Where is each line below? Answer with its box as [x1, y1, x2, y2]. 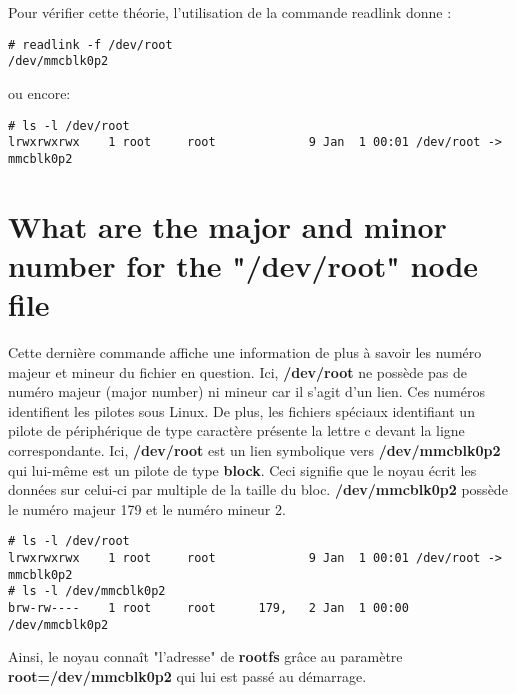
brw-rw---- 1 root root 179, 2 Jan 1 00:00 [8, 600, 409, 615]
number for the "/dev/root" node [8, 244, 479, 285]
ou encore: [8, 82, 71, 103]
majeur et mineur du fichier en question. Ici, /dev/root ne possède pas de [8, 361, 467, 382]
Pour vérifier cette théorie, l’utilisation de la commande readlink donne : [8, 2, 452, 22]
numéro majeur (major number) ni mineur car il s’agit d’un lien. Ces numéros [8, 381, 485, 402]
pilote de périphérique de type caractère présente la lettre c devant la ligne [8, 420, 465, 441]
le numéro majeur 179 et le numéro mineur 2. [8, 498, 286, 519]
